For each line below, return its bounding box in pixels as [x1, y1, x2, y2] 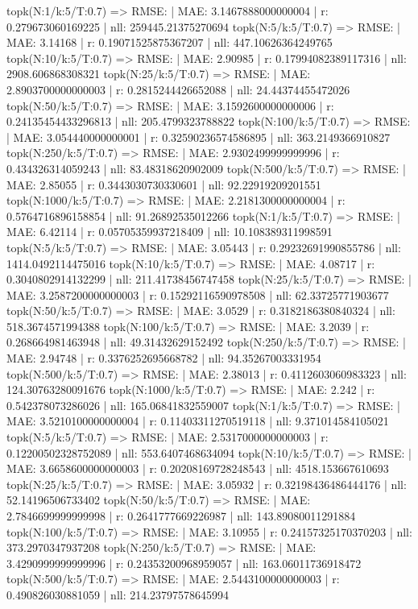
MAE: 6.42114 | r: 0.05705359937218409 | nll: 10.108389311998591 [6, 223, 333, 240]
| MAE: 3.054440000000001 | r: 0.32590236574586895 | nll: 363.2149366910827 [6, 128, 391, 145]
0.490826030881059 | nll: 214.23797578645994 [6, 586, 230, 603]
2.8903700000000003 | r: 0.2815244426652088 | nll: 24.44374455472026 [6, 81, 350, 97]
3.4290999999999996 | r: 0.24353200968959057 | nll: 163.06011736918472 [6, 554, 362, 571]
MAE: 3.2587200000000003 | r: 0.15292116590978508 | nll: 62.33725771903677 [6, 286, 389, 303]
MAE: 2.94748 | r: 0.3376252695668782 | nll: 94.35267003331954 [6, 350, 321, 367]
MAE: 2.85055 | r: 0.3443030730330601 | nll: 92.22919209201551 [6, 176, 321, 193]
